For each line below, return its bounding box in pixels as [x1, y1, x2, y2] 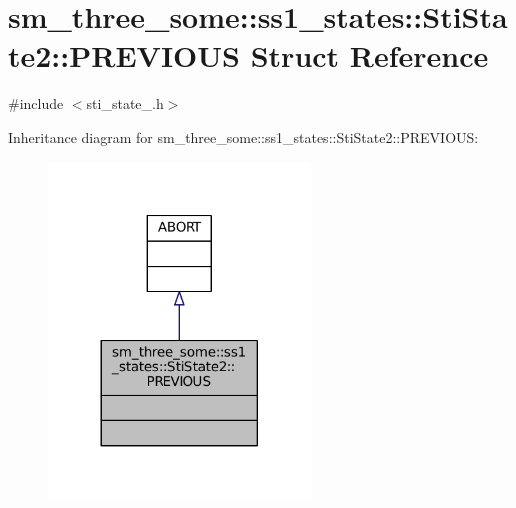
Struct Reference [250, 35, 489, 76]
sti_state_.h [86, 93, 164, 114]
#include [8, 93, 64, 114]
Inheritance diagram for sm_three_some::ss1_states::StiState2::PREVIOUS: [8, 126, 479, 147]
